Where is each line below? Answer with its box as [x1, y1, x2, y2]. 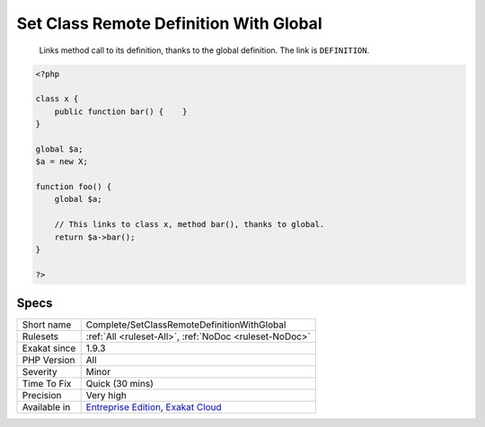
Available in [22, 401, 71, 414]
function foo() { [35, 182, 112, 192]
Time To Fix [22, 378, 72, 390]
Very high [85, 389, 128, 402]
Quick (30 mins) [85, 378, 154, 390]
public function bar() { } [54, 106, 188, 117]
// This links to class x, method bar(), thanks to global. [54, 220, 325, 230]
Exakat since [22, 342, 76, 354]
